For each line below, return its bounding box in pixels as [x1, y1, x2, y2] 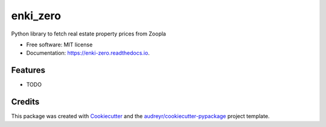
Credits [11, 97, 40, 107]
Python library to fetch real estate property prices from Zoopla [11, 30, 166, 37]
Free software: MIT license [26, 41, 93, 48]
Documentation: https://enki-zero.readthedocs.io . [26, 49, 150, 57]
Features [11, 65, 45, 75]
